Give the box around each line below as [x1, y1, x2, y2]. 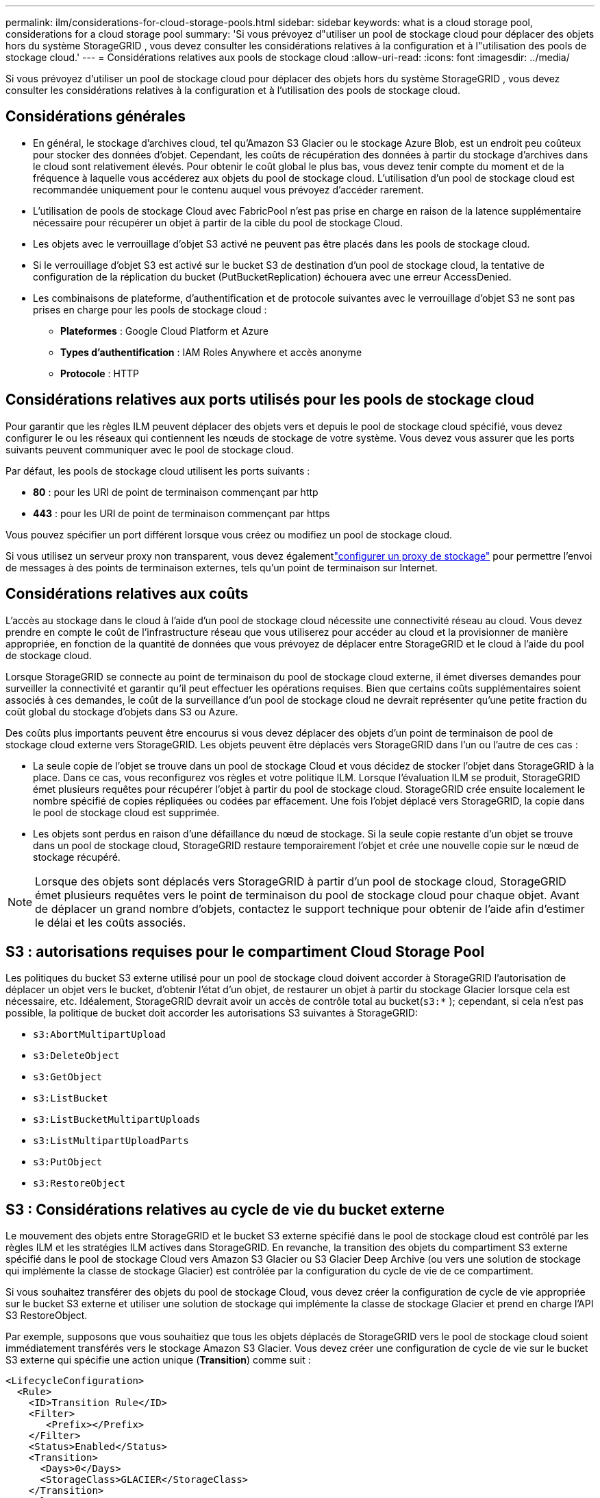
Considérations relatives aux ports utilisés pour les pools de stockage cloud [5, 391, 534, 409]
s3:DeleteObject [33, 1050, 120, 1062]
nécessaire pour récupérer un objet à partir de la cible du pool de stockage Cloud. [33, 216, 403, 228]
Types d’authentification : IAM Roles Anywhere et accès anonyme [60, 346, 362, 358]
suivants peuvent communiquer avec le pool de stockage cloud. [5, 443, 294, 455]
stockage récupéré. [33, 851, 121, 863]
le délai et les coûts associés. [35, 915, 186, 929]
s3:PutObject [33, 1156, 103, 1168]
